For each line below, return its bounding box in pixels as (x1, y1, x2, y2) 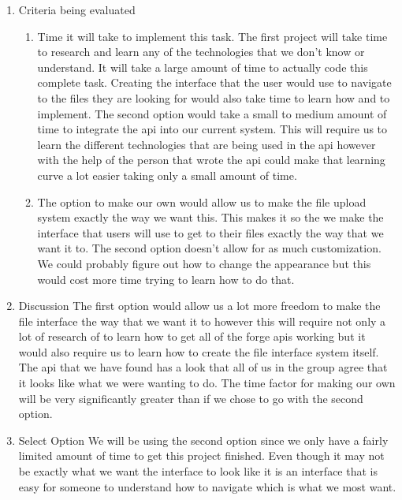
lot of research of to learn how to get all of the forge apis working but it (18, 328, 366, 345)
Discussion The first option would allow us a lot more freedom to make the (18, 297, 381, 314)
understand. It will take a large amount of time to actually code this (37, 58, 368, 75)
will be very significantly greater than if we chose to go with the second (18, 390, 363, 406)
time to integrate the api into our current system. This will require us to (37, 121, 388, 137)
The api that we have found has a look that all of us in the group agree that (18, 359, 388, 375)
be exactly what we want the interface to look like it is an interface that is (18, 463, 378, 479)
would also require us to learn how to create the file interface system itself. (18, 343, 379, 360)
